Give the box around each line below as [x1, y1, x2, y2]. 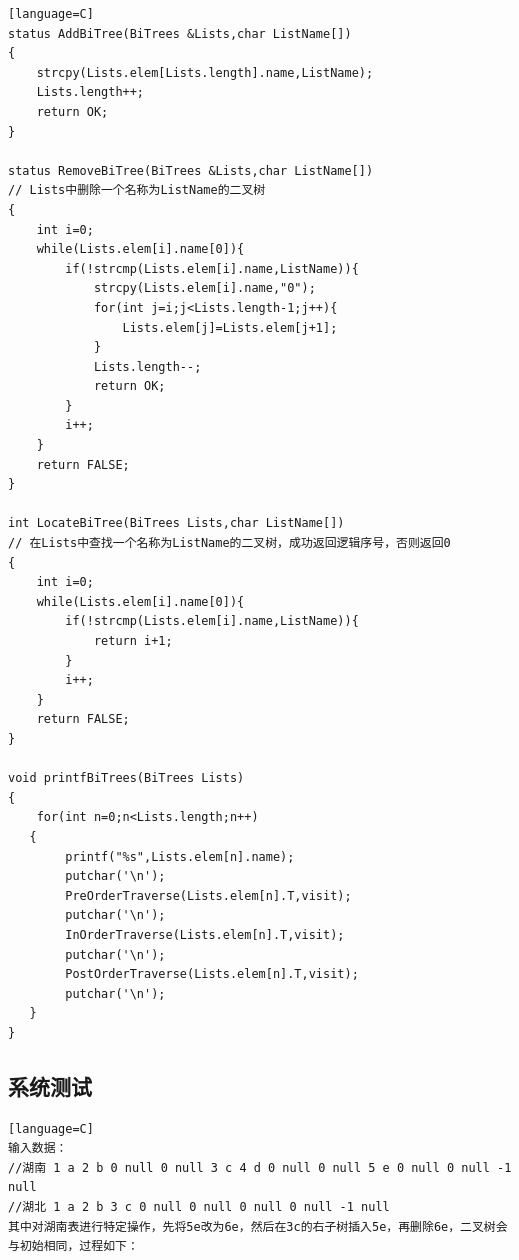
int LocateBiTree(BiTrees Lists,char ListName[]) [8, 516, 345, 531]
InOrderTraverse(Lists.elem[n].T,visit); [65, 927, 345, 942]
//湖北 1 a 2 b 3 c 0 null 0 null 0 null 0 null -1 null [8, 1200, 390, 1215]
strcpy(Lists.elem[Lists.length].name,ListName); [36, 65, 374, 80]
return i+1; [93, 634, 173, 648]
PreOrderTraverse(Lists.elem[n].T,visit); [65, 888, 352, 903]
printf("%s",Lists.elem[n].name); [65, 849, 295, 864]
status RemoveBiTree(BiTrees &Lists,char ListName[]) [8, 163, 374, 178]
